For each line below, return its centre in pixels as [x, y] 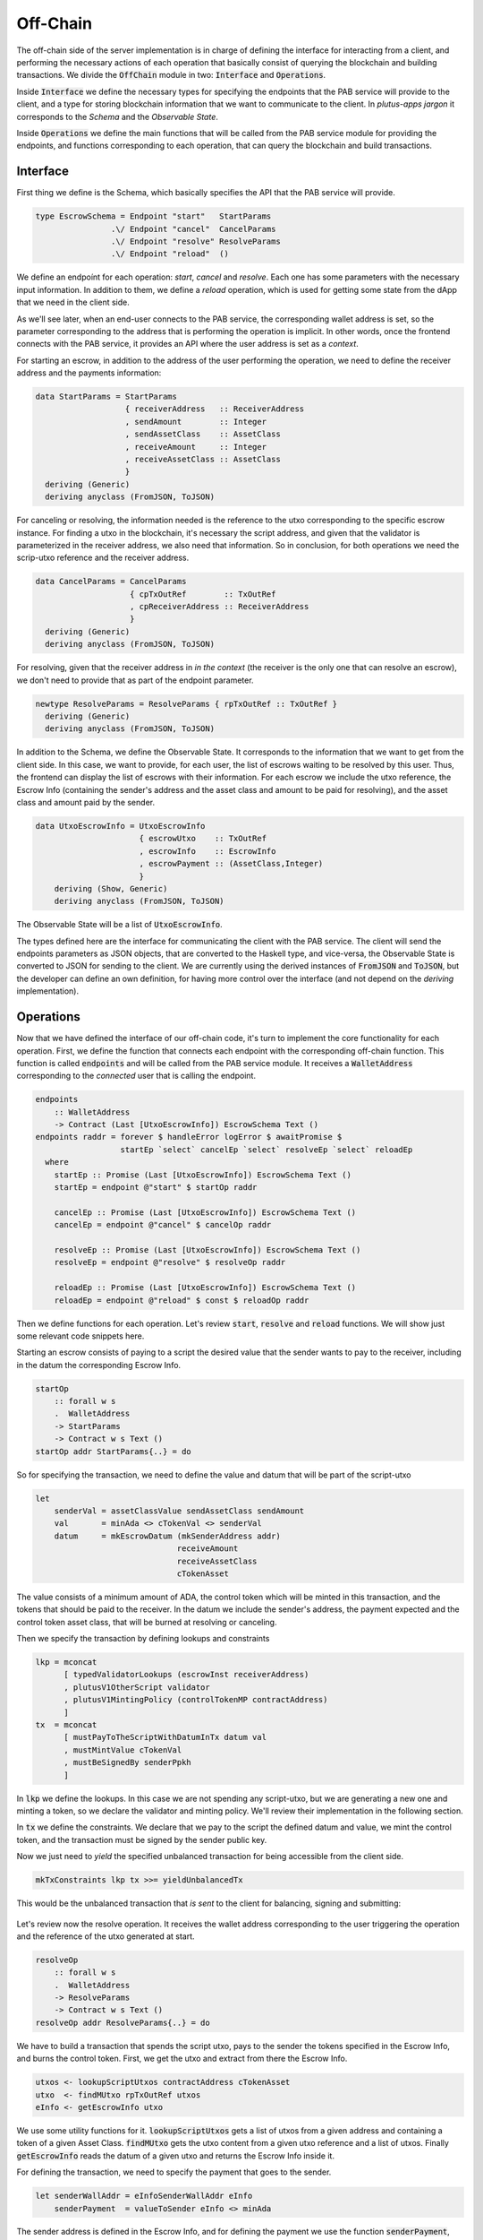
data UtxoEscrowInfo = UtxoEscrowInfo [120, 826]
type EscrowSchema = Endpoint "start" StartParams [153, 216]
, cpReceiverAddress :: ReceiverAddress [220, 607]
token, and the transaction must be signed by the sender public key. [142, 1839]
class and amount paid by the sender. [86, 802]
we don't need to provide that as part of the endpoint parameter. [135, 680]
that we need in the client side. [73, 302]
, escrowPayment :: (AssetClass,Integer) [231, 864]
